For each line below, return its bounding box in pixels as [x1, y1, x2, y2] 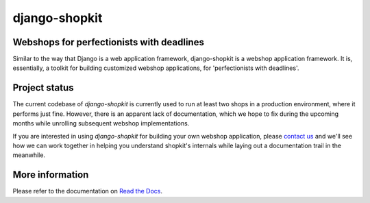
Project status [12, 82, 75, 94]
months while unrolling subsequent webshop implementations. [12, 119, 190, 128]
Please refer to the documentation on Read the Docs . [12, 187, 163, 195]
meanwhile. [12, 151, 46, 159]
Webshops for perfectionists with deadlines [12, 36, 205, 48]
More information [12, 169, 89, 181]
